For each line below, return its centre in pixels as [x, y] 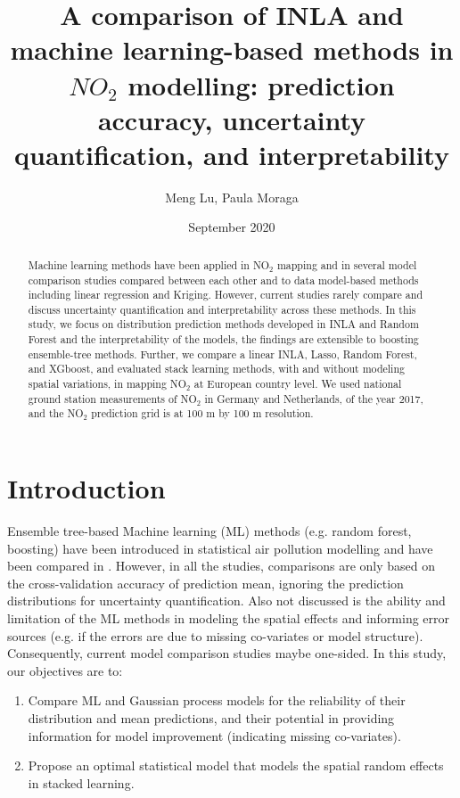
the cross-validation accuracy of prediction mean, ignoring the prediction [205, 583]
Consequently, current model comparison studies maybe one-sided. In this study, [227, 653]
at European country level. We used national [298, 384]
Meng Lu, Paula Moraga [232, 197]
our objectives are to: [65, 670]
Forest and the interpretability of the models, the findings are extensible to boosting [223, 339]
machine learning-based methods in [232, 49]
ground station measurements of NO [112, 398]
